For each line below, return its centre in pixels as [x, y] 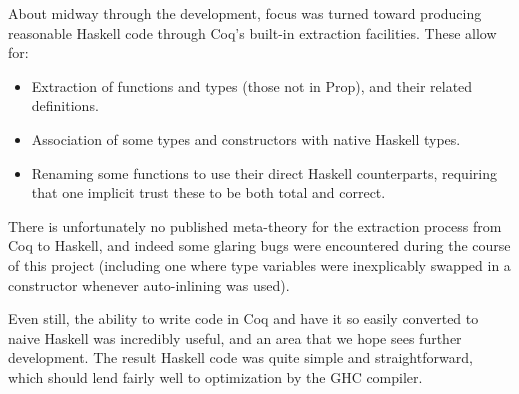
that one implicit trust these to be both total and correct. [208, 192]
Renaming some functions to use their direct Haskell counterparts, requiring [264, 172]
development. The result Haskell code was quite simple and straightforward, [240, 357]
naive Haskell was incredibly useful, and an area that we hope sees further [235, 337]
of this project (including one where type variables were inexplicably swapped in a [259, 264]
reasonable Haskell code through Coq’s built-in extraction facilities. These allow [252, 32]
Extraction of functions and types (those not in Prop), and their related [252, 85]
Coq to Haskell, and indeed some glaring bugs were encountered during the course [259, 245]
